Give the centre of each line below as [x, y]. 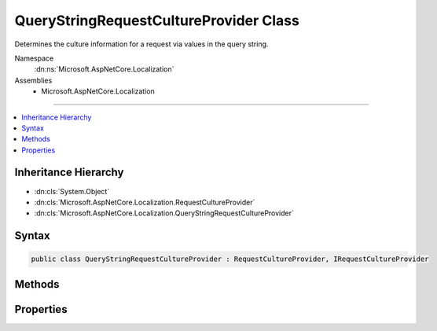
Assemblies [33, 80]
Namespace [34, 58]
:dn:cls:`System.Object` [72, 191]
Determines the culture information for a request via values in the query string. [141, 44]
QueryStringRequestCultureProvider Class [157, 20]
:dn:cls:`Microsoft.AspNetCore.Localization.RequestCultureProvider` [145, 202]
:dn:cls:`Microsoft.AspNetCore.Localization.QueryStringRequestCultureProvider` [164, 213]
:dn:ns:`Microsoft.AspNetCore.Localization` [104, 69]
